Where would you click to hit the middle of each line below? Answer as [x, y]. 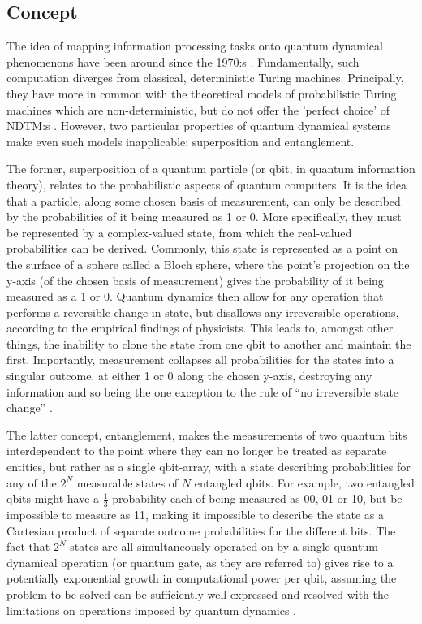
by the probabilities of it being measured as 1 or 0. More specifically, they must [204, 217]
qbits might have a [53, 498]
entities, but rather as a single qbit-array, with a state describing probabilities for [209, 467]
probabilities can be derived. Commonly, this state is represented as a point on [202, 248]
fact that [28, 546]
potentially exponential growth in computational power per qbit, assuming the [202, 578]
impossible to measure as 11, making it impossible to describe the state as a [196, 515]
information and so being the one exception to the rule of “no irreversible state [203, 391]
